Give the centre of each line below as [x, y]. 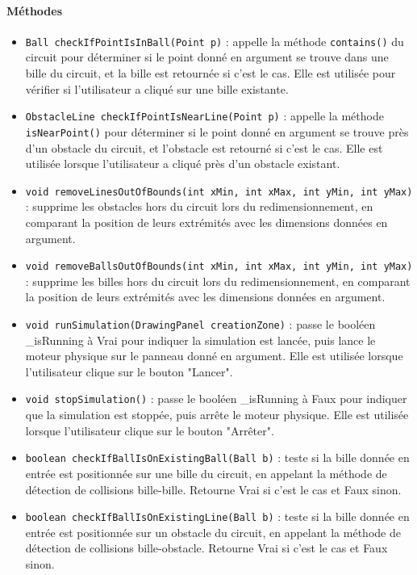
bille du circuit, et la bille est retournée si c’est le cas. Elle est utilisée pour [211, 73]
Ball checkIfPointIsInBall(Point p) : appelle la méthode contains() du [215, 41]
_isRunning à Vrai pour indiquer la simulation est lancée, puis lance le [200, 340]
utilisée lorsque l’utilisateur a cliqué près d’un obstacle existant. [183, 164]
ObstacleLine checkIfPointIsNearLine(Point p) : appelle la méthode [204, 116]
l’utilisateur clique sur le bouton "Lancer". [129, 371]
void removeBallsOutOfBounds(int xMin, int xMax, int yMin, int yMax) [219, 267]
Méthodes [35, 10]
